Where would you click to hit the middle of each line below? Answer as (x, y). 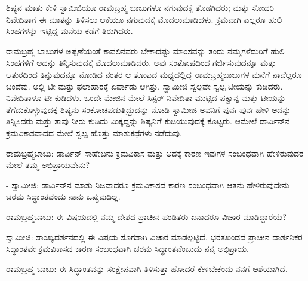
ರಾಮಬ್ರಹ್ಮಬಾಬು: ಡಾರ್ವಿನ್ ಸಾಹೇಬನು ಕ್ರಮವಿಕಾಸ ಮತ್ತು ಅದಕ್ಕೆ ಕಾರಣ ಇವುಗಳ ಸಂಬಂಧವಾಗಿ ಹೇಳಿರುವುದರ (155, 153)
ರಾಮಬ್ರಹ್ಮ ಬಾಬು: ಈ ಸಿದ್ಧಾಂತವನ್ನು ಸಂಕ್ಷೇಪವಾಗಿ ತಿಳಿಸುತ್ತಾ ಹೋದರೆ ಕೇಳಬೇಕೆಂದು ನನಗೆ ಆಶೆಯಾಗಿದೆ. (147, 268)
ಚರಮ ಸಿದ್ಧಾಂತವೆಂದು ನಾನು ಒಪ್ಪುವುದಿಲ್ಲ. (63, 196)
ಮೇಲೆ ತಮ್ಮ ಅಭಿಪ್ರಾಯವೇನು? (48, 165)
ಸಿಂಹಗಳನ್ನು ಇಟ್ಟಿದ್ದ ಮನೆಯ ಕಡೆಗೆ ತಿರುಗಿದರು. (70, 31)
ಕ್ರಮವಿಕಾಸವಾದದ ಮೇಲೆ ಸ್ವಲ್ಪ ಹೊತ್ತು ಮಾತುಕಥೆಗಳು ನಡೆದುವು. (94, 132)
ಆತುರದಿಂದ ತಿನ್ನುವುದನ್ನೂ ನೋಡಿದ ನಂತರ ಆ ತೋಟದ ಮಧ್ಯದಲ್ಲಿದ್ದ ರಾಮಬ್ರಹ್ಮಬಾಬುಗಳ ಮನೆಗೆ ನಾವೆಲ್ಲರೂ (154, 74)
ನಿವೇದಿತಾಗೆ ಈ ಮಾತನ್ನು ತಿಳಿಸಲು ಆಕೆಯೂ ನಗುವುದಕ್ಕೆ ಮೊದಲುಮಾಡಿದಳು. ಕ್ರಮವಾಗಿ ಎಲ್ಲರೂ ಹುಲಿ (144, 19)
